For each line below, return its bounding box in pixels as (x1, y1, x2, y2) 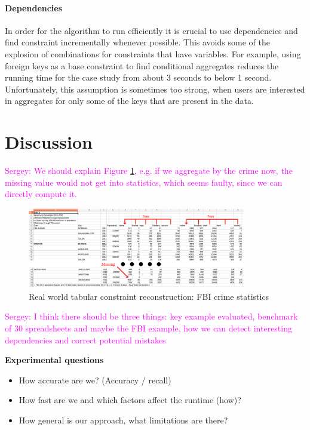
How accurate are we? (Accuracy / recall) (19, 373, 171, 386)
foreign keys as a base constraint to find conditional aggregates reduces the (5, 59, 279, 72)
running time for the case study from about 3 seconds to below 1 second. (5, 71, 272, 84)
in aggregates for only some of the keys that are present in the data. (5, 94, 254, 107)
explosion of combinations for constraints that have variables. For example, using (5, 47, 301, 60)
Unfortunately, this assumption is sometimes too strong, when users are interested (5, 82, 305, 95)
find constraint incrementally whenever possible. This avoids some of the (5, 36, 270, 48)
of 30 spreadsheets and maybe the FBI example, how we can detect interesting (5, 322, 292, 334)
